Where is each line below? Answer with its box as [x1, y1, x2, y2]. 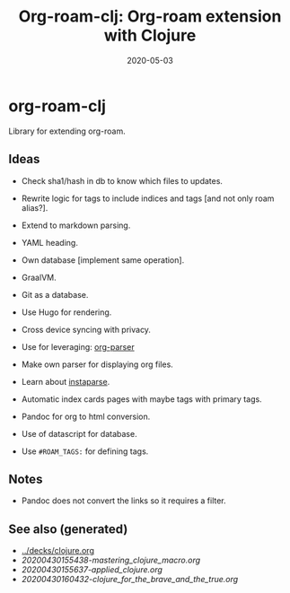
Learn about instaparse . [21, 376, 110, 387]
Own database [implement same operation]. [21, 254, 185, 266]
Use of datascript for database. [21, 428, 137, 439]
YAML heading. [21, 237, 78, 248]
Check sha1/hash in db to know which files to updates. [21, 175, 224, 186]
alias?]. [21, 202, 48, 213]
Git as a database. [21, 289, 89, 300]
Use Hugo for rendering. [21, 307, 112, 318]
